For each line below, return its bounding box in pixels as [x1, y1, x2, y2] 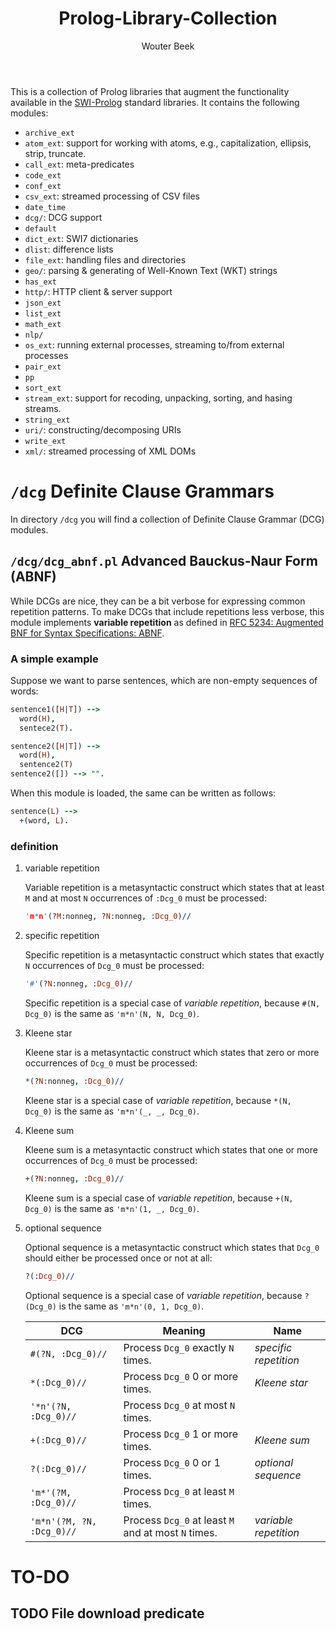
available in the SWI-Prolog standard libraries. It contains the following [10, 96, 300, 108]
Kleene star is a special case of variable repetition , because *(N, [24, 1094, 292, 1106]
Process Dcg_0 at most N [123, 1398, 236, 1412]
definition [10, 839, 59, 853]
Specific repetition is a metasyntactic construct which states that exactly [24, 949, 325, 961]
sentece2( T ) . [19, 723, 74, 733]
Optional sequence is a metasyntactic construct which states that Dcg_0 [24, 1241, 320, 1253]
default [24, 223, 57, 234]
